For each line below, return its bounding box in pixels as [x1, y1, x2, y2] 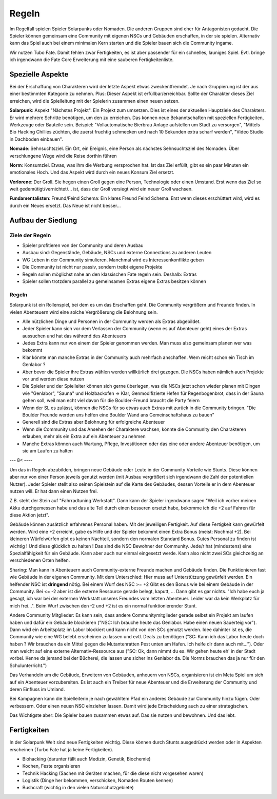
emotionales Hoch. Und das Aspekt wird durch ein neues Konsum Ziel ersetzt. [9, 169, 174, 176]
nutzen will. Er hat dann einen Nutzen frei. [9, 488, 98, 494]
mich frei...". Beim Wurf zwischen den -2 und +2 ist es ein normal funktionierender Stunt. [9, 602, 197, 608]
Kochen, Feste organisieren [22, 763, 81, 769]
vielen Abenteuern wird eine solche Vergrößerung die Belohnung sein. [9, 309, 158, 315]
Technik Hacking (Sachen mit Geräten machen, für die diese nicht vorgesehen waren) [22, 770, 204, 776]
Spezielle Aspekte [9, 70, 69, 79]
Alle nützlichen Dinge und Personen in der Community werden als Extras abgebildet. [22, 318, 201, 325]
